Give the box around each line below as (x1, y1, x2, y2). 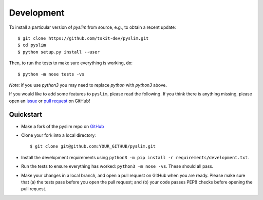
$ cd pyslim (18, 42, 46, 48)
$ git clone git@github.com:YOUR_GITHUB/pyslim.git (30, 144, 156, 149)
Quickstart (9, 110, 42, 119)
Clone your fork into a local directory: (21, 132, 96, 138)
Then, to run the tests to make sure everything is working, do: (9, 60, 133, 66)
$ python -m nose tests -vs (18, 71, 85, 77)
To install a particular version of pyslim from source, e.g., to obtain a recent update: (9, 24, 176, 30)
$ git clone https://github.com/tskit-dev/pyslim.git (18, 36, 149, 41)
